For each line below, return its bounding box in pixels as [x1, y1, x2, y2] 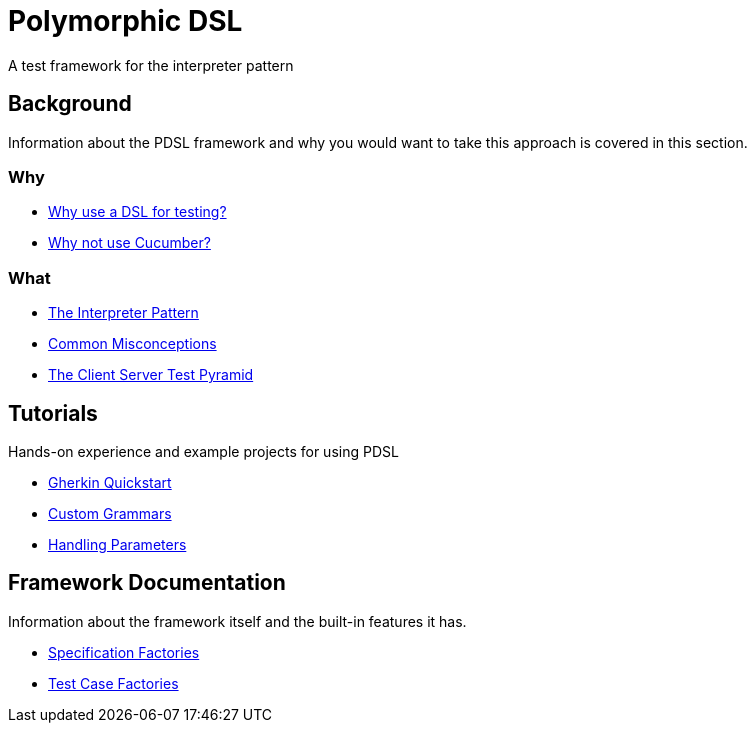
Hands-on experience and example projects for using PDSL [8, 442, 399, 460]
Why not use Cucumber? [48, 234, 211, 252]
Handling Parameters [48, 535, 187, 553]
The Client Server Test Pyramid [48, 366, 254, 384]
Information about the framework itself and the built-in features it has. [8, 612, 467, 630]
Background [8, 91, 132, 117]
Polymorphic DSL [8, 4, 243, 38]
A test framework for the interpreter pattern [8, 56, 294, 74]
